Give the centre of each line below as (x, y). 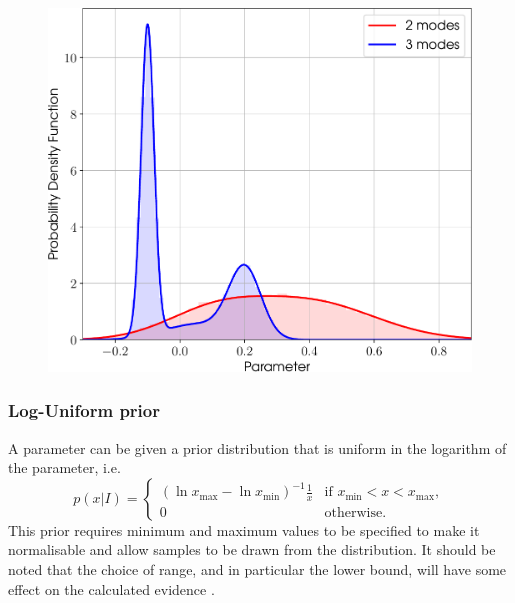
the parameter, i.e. (64, 467)
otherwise (353, 513)
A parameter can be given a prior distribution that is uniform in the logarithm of (257, 447)
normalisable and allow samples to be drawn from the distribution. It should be (252, 549)
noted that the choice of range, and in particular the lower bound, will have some (257, 569)
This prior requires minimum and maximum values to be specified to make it (244, 529)
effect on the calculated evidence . (111, 588)
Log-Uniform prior (84, 410)
